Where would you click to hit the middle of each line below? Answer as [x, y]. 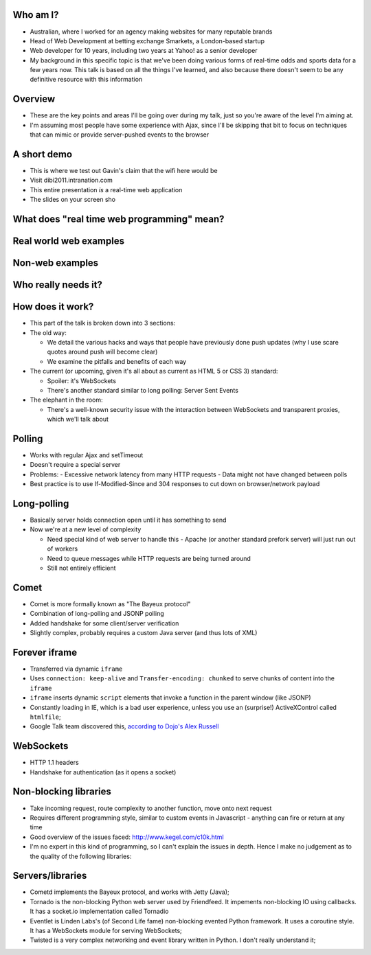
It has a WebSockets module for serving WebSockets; [106, 931]
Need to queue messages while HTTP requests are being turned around [149, 558]
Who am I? [36, 15]
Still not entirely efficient [81, 568]
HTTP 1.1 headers [54, 763]
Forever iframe [45, 652]
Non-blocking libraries [62, 792]
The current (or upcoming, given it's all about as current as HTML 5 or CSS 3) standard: [154, 371]
